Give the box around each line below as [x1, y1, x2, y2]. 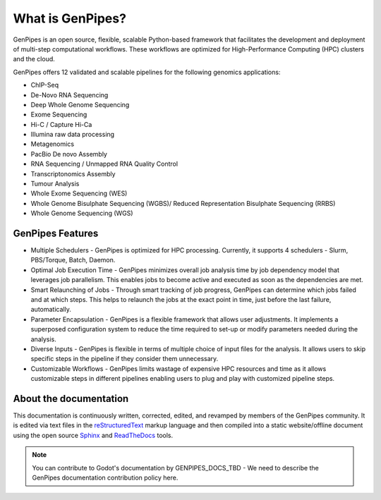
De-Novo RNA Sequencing [30, 90, 109, 99]
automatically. [30, 305, 72, 314]
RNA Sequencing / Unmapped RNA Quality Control [30, 159, 179, 169]
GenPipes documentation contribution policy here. [32, 473, 179, 482]
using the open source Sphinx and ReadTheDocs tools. [13, 431, 173, 439]
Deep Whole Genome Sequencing [30, 100, 130, 109]
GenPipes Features [13, 228, 99, 239]
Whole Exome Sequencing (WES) [30, 189, 128, 197]
